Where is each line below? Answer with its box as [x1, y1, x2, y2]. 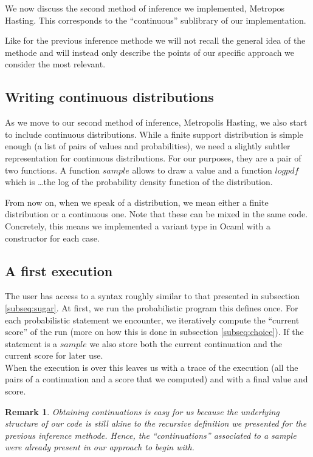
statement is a [5, 337, 58, 350]
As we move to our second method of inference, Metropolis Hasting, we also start [5, 116, 308, 129]
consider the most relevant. [5, 58, 106, 70]
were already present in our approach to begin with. [5, 441, 194, 453]
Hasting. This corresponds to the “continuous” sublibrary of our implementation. [5, 13, 306, 26]
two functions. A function [5, 163, 100, 176]
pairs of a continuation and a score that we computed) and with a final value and [5, 373, 308, 385]
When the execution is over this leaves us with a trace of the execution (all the [5, 361, 298, 373]
